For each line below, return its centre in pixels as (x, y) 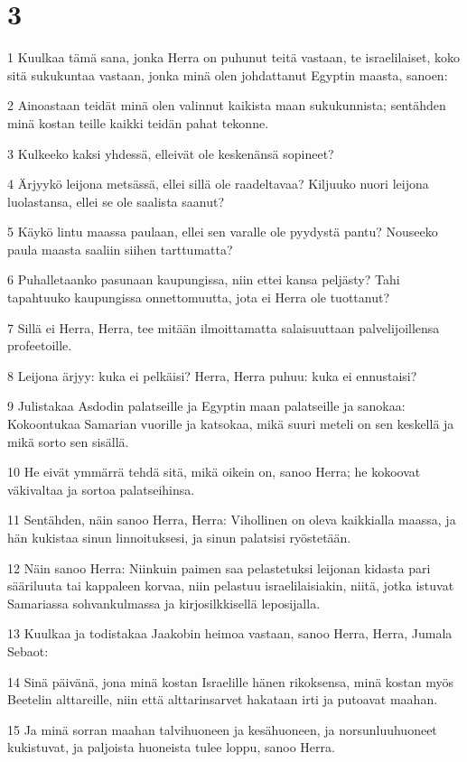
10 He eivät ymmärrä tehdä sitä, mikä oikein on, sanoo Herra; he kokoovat (214, 472)
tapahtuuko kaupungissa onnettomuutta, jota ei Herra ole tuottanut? (199, 297)
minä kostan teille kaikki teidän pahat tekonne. (138, 122)
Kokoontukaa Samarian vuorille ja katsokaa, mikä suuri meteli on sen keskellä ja (231, 424)
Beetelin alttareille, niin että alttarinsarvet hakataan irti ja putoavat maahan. (223, 699)
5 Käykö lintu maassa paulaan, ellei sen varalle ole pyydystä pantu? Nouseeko (223, 232)
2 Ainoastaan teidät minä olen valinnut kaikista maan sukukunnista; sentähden (227, 105)
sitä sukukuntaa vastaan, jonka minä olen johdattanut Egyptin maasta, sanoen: (228, 74)
